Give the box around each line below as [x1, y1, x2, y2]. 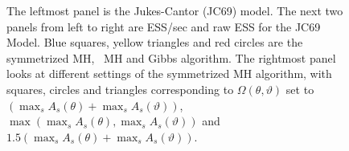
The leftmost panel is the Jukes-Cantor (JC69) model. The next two [6, 2, 343, 18]
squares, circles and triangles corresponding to [6, 80, 234, 97]
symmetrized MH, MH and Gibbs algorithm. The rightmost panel [6, 49, 336, 66]
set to [285, 80, 314, 97]
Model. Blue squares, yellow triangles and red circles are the [6, 34, 303, 51]
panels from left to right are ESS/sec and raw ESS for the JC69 [6, 18, 321, 35]
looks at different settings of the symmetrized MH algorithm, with [6, 65, 332, 82]
